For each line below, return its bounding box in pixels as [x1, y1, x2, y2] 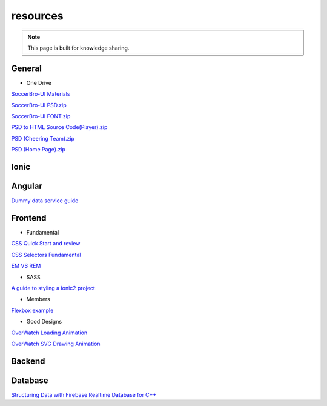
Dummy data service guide [11, 197, 79, 204]
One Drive [26, 79, 51, 86]
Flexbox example [11, 307, 54, 314]
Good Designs [26, 318, 62, 325]
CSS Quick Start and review [11, 240, 81, 247]
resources [11, 9, 64, 22]
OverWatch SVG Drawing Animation [11, 340, 101, 347]
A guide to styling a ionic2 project [11, 284, 95, 291]
